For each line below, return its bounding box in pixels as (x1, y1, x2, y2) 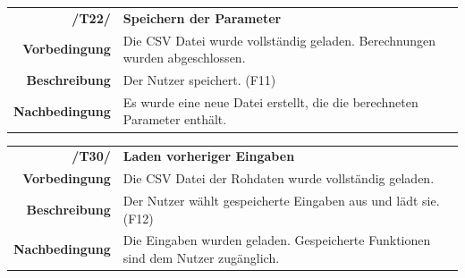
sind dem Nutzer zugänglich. (123, 249, 280, 267)
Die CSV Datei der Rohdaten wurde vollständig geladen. (123, 169, 435, 188)
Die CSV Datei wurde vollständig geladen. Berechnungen (123, 30, 435, 49)
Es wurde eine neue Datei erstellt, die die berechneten (123, 92, 418, 111)
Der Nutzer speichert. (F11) (123, 71, 276, 89)
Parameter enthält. (123, 110, 227, 129)
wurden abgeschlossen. (123, 48, 246, 67)
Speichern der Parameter (123, 8, 282, 27)
